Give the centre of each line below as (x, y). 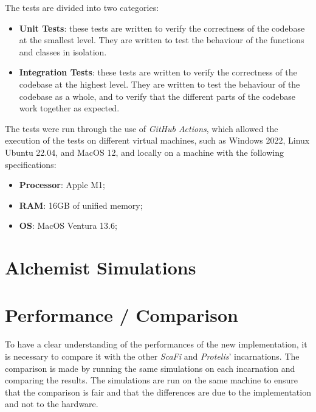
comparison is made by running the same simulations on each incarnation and (150, 368)
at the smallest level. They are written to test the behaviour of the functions (162, 40)
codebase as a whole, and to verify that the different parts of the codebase (157, 96)
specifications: (31, 164)
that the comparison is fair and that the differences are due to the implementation (158, 392)
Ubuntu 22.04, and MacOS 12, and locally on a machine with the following (144, 152)
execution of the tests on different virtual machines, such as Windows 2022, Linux (157, 140)
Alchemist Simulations (101, 267)
